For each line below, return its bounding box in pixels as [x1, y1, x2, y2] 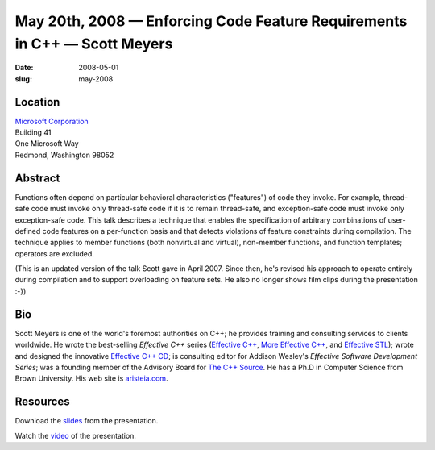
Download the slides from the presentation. [14, 416, 159, 426]
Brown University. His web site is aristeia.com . [14, 373, 168, 383]
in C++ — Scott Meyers [14, 35, 173, 52]
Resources [14, 395, 70, 409]
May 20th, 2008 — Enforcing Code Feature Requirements [14, 12, 408, 30]
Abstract [14, 171, 60, 185]
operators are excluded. [14, 248, 94, 258]
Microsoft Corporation [14, 116, 89, 126]
